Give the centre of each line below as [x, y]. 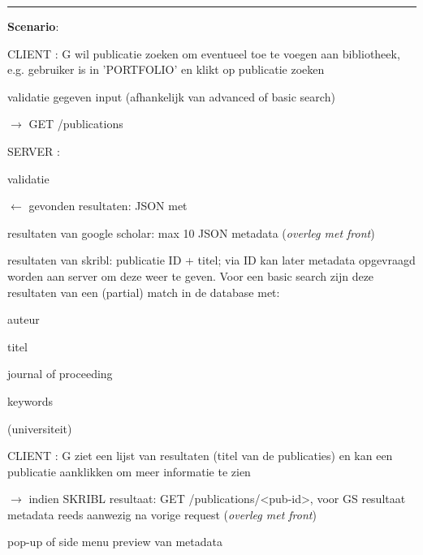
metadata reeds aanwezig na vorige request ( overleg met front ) [162, 514]
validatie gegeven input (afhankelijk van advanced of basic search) [171, 96]
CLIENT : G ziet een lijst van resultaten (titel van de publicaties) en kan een [200, 456]
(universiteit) [40, 428]
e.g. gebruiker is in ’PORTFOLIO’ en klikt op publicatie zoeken [166, 69]
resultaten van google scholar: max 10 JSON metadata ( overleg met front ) [191, 232]
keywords [30, 400]
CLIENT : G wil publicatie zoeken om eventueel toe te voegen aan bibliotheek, [204, 53]
